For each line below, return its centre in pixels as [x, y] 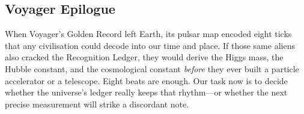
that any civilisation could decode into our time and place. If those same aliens [150, 45]
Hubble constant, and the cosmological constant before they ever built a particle [152, 68]
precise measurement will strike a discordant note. [97, 104]
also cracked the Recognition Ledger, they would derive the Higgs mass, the [144, 57]
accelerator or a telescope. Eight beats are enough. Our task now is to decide [146, 80]
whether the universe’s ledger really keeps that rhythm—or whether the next [146, 92]
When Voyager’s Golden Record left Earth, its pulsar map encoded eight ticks [148, 34]
